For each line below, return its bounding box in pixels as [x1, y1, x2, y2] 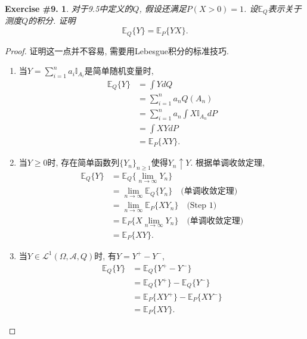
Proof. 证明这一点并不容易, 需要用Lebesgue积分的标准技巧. [5, 44, 229, 57]
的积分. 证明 [28, 14, 76, 27]
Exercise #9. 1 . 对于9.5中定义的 [5, 2, 133, 14]
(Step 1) [187, 201, 217, 210]
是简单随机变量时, [84, 64, 154, 77]
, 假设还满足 [139, 2, 187, 14]
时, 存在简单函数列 [47, 156, 120, 169]
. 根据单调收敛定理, [190, 156, 265, 169]
